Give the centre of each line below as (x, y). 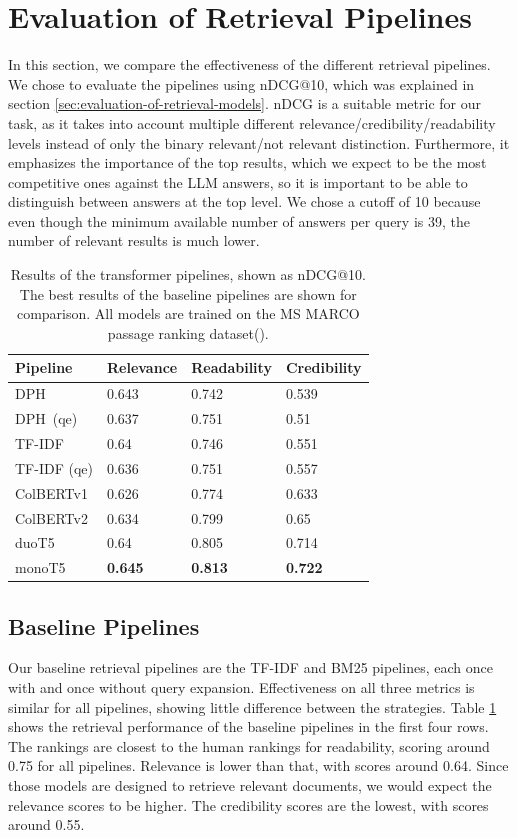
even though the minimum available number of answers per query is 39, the (239, 220)
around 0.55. (46, 824)
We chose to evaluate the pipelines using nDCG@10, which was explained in (241, 83)
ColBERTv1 (51, 492)
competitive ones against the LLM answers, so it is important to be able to (238, 181)
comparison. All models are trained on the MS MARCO (188, 313)
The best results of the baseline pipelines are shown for (188, 293)
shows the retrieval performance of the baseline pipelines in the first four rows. (248, 726)
